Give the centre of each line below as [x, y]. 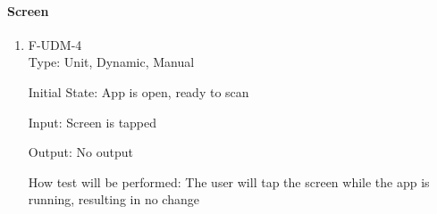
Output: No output [80, 152]
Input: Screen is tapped [92, 122]
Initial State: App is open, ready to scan [139, 91]
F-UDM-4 [55, 44]
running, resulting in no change [113, 199]
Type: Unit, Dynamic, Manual [111, 62]
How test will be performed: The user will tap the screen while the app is [229, 181]
